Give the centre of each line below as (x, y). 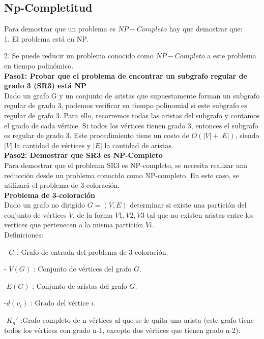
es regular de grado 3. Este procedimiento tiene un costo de (97, 135)
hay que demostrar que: (206, 29)
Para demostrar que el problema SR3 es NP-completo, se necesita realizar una (126, 165)
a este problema (232, 56)
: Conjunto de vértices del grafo (82, 269)
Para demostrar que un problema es (60, 29)
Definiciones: (24, 235)
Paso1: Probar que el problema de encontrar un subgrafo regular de (126, 75)
